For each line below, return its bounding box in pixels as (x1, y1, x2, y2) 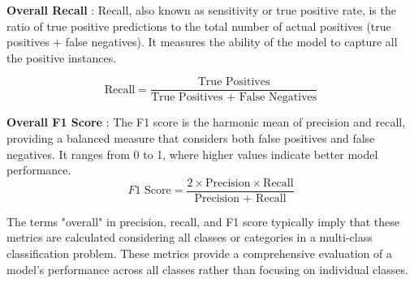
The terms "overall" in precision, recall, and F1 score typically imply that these (6, 212, 400, 229)
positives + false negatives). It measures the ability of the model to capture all (6, 33, 398, 50)
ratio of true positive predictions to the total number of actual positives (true (6, 17, 391, 34)
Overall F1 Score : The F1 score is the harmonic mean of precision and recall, (6, 114, 406, 131)
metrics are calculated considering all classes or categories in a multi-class (6, 229, 373, 246)
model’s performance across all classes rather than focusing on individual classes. (6, 260, 408, 277)
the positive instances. (6, 49, 117, 66)
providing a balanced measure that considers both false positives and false (6, 130, 375, 147)
